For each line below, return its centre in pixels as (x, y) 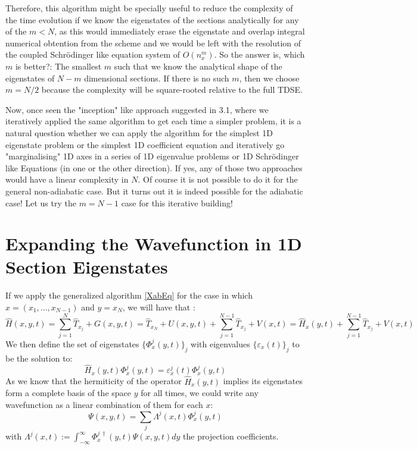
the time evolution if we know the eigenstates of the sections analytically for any (152, 19)
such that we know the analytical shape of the (198, 66)
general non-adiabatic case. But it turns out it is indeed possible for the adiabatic (154, 191)
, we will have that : (159, 307)
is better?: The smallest (58, 66)
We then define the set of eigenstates (72, 343)
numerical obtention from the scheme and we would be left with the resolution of (153, 43)
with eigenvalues (220, 343)
